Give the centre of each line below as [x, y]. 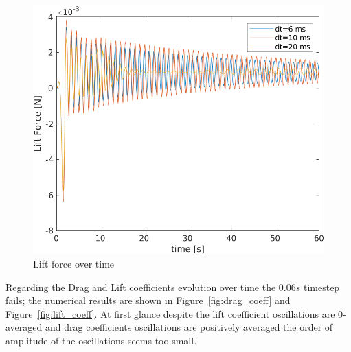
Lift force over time [74, 263]
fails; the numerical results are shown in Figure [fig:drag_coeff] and [148, 300]
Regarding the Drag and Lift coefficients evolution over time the [141, 286]
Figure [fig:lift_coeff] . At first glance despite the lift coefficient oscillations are [170, 313]
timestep [321, 286]
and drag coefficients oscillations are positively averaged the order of [189, 327]
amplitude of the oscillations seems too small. [101, 340]
